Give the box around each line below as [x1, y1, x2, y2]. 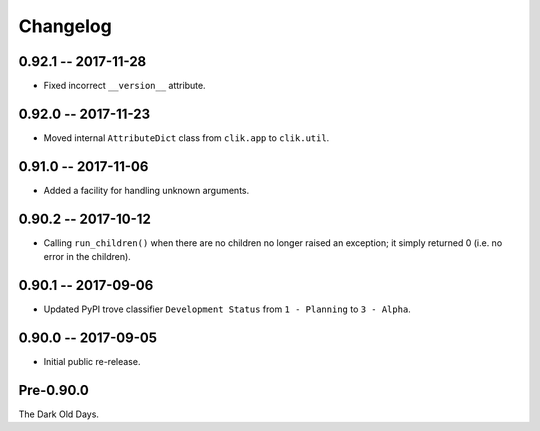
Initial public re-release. [43, 355, 141, 367]
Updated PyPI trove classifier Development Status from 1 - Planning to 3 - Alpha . [43, 303, 412, 315]
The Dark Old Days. [18, 408, 100, 420]
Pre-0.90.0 [18, 381, 90, 399]
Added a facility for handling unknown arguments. [43, 184, 250, 196]
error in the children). [43, 251, 132, 263]
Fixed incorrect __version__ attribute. [43, 80, 206, 92]
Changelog [18, 15, 112, 37]
